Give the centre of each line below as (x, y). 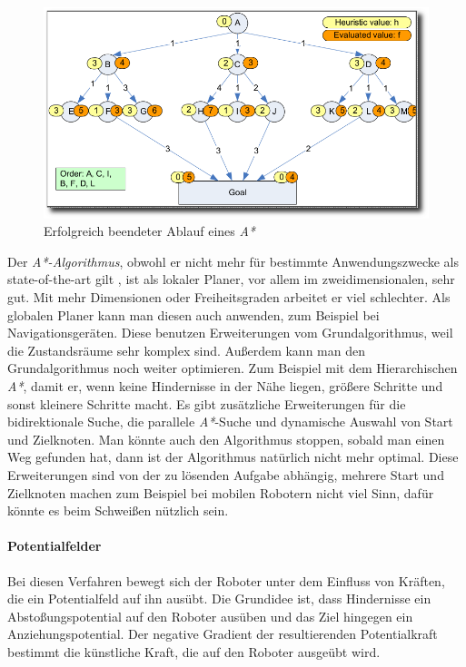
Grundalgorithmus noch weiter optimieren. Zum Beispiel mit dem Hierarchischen (233, 368)
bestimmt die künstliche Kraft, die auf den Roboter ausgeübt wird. (194, 651)
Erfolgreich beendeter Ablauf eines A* (150, 231)
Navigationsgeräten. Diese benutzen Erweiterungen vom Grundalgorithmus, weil (230, 333)
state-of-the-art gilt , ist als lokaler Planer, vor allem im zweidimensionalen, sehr (231, 279)
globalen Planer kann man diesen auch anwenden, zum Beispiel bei (193, 314)
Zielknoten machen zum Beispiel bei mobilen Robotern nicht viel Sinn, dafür (221, 492)
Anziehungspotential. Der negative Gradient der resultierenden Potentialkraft (223, 634)
